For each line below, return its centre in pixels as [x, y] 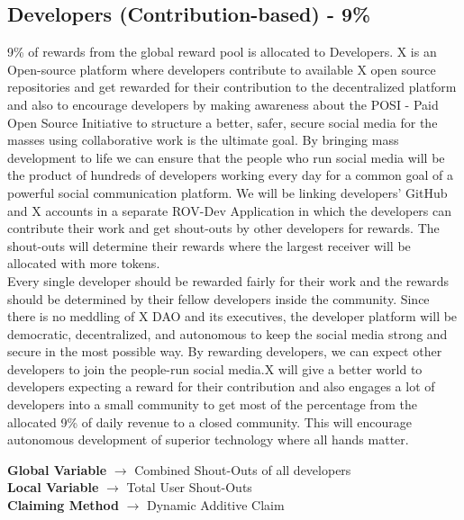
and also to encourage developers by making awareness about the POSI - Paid [223, 104]
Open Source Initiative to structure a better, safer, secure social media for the [223, 122]
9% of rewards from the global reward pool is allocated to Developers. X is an [222, 52]
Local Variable [53, 487]
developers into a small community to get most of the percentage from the [212, 404]
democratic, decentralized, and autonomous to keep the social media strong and [227, 333]
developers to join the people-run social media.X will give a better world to [215, 368]
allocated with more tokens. [84, 263]
